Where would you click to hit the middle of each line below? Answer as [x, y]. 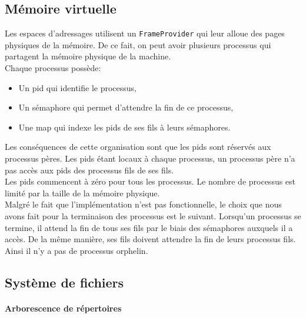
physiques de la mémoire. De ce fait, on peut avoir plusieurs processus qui [138, 44]
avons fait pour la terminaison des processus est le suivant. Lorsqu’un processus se [153, 215]
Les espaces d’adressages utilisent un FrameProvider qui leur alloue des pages [145, 33]
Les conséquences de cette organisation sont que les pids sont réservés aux [138, 147]
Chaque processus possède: [53, 68]
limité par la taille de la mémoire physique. [82, 193]
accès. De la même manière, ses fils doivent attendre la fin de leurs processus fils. [150, 239]
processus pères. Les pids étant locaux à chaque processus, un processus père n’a [150, 158]
